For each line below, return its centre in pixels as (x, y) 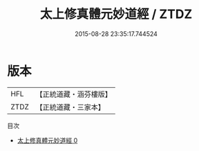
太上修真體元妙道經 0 (47, 140)
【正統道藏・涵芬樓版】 (74, 94)
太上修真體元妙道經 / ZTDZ (116, 14)
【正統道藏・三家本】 (70, 107)
